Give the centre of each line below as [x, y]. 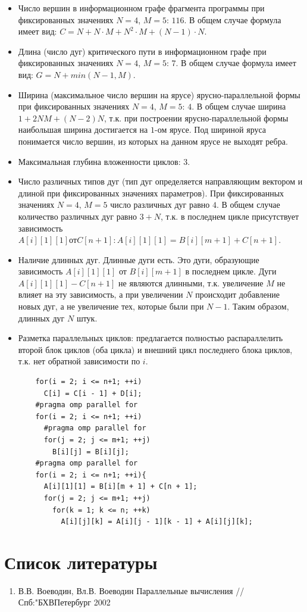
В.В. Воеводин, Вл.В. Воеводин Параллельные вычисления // [131, 590]
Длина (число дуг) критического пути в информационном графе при [142, 51]
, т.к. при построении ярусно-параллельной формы [196, 118]
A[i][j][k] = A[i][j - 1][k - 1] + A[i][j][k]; [157, 522]
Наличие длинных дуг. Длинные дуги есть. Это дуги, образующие [139, 259]
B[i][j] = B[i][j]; [91, 452]
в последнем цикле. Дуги [231, 271]
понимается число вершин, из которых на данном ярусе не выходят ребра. [153, 141]
